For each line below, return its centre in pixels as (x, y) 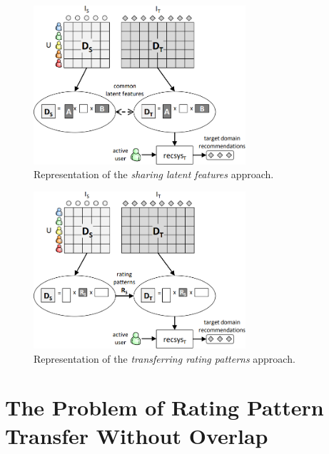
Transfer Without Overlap (137, 435)
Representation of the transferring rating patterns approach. (164, 358)
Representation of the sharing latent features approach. (154, 174)
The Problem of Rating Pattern (164, 407)
